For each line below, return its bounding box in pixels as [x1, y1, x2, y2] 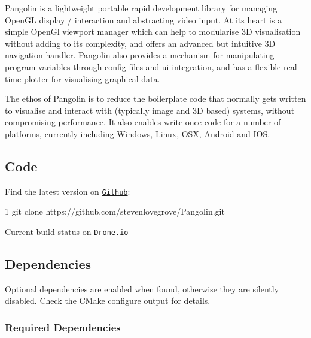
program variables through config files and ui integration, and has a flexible [5, 60, 281, 73]
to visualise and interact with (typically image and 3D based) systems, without [5, 104, 295, 116]
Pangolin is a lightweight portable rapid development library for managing [5, 2, 278, 14]
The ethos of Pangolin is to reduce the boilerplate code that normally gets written [5, 92, 306, 105]
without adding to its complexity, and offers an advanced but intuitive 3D [5, 37, 276, 49]
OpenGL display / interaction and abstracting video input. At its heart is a [5, 13, 282, 26]
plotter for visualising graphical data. [23, 72, 160, 84]
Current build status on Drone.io [5, 225, 129, 237]
